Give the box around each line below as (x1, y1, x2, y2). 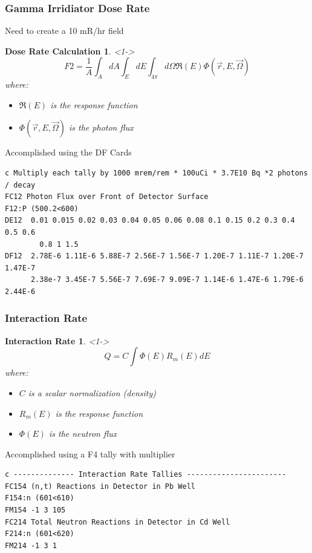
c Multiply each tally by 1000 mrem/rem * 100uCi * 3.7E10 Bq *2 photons (5, 168, 308, 177)
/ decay (5, 180, 36, 189)
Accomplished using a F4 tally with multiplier (5, 447, 175, 460)
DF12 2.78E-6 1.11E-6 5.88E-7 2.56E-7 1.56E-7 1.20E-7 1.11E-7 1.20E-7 (5, 252, 304, 261)
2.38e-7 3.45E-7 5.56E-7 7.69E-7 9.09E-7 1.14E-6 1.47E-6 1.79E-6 (30, 275, 304, 284)
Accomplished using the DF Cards (5, 146, 132, 159)
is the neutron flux (48, 427, 117, 440)
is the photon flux (69, 121, 134, 134)
